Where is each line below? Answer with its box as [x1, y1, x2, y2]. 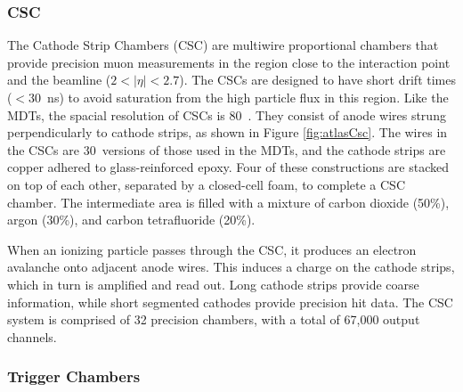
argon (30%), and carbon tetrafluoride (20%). [7, 210, 256, 229]
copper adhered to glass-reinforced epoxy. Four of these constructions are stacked [7, 158, 449, 176]
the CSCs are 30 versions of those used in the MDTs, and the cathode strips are [7, 140, 446, 159]
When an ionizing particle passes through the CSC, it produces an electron [7, 240, 417, 258]
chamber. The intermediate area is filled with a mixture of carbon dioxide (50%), [7, 192, 450, 211]
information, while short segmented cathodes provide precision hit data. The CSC [7, 292, 453, 311]
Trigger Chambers [7, 365, 141, 388]
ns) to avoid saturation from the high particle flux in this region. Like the [47, 88, 449, 106]
